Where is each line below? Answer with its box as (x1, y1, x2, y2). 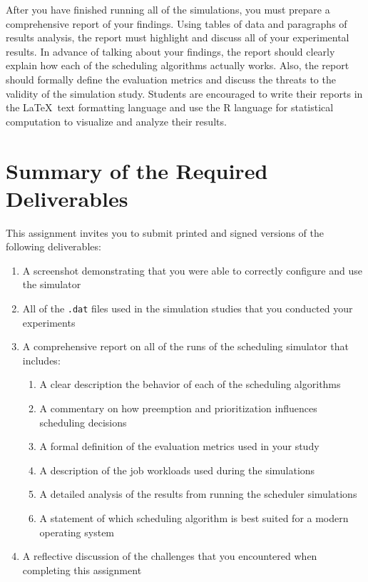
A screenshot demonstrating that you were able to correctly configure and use (22, 262, 362, 277)
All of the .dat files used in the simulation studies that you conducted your (22, 301, 353, 316)
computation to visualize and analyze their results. (6, 113, 227, 128)
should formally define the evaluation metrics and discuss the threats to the (6, 71, 336, 86)
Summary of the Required (6, 155, 268, 185)
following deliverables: (6, 239, 101, 254)
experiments (22, 315, 76, 330)
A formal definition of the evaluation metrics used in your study (39, 439, 320, 454)
